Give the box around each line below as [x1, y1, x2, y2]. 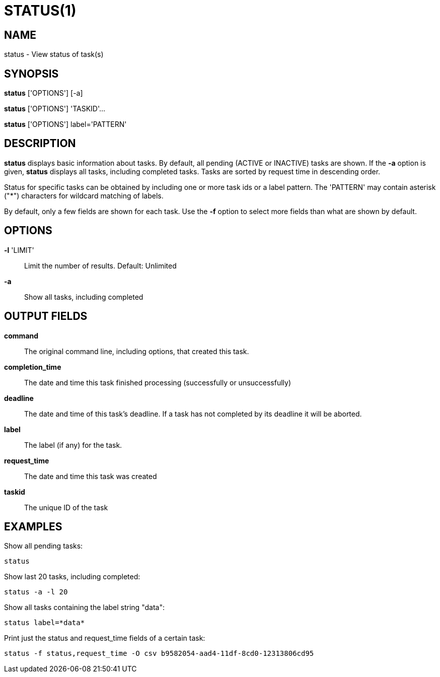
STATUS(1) [4, 2, 77, 19]
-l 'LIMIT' [4, 245, 34, 254]
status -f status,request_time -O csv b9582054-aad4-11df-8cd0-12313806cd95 [4, 649, 314, 658]
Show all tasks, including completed [24, 292, 143, 301]
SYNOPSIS [4, 67, 59, 80]
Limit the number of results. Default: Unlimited [24, 261, 177, 270]
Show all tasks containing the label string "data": [4, 603, 165, 612]
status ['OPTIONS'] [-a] [4, 89, 83, 98]
